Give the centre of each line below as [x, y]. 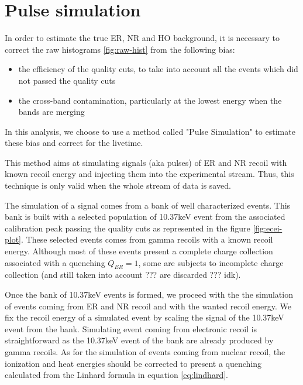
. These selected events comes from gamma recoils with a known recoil [147, 239]
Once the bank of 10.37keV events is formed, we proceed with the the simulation [149, 294]
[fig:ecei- [268, 228]
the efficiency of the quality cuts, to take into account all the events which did [158, 69]
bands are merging [51, 112]
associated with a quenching [55, 262]
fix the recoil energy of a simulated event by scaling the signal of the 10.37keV [144, 317]
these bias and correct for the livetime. [74, 143]
